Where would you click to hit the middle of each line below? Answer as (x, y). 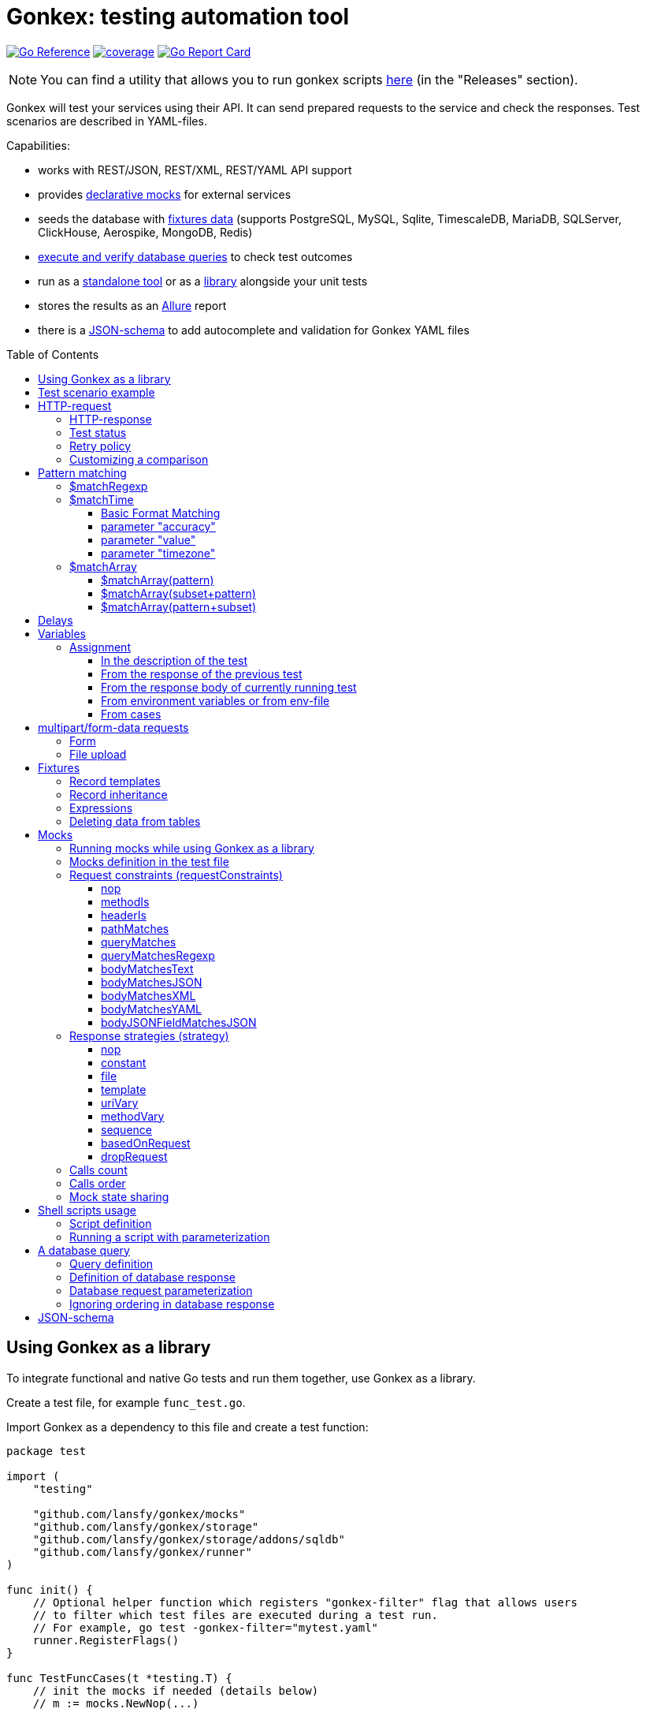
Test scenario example (97, 392)
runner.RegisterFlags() (106, 1640)
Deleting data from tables (135, 821)
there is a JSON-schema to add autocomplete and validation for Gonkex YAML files (254, 330)
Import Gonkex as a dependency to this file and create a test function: (187, 1427)
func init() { (50, 1589)
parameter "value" (149, 539)
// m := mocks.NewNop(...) (116, 1703)
